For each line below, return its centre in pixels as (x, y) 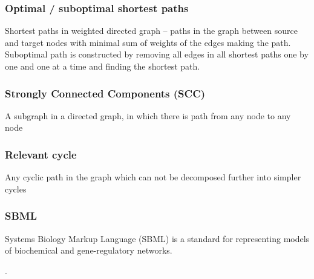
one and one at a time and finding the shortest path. (103, 66)
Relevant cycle (41, 154)
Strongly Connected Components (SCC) (105, 93)
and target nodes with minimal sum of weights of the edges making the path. (148, 42)
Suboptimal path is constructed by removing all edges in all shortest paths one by (157, 54)
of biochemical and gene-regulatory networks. (89, 250)
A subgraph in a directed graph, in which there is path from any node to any (148, 115)
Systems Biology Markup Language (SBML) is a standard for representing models (157, 238)
